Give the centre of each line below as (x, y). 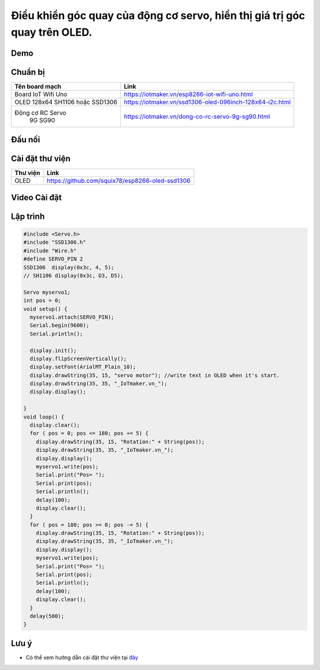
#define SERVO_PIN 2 (53, 259)
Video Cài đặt (36, 197)
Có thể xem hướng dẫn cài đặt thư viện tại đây (82, 657)
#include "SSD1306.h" (55, 242)
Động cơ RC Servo (40, 113)
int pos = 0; (42, 301)
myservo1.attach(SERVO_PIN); (72, 317)
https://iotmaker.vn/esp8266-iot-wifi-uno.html (188, 94)
